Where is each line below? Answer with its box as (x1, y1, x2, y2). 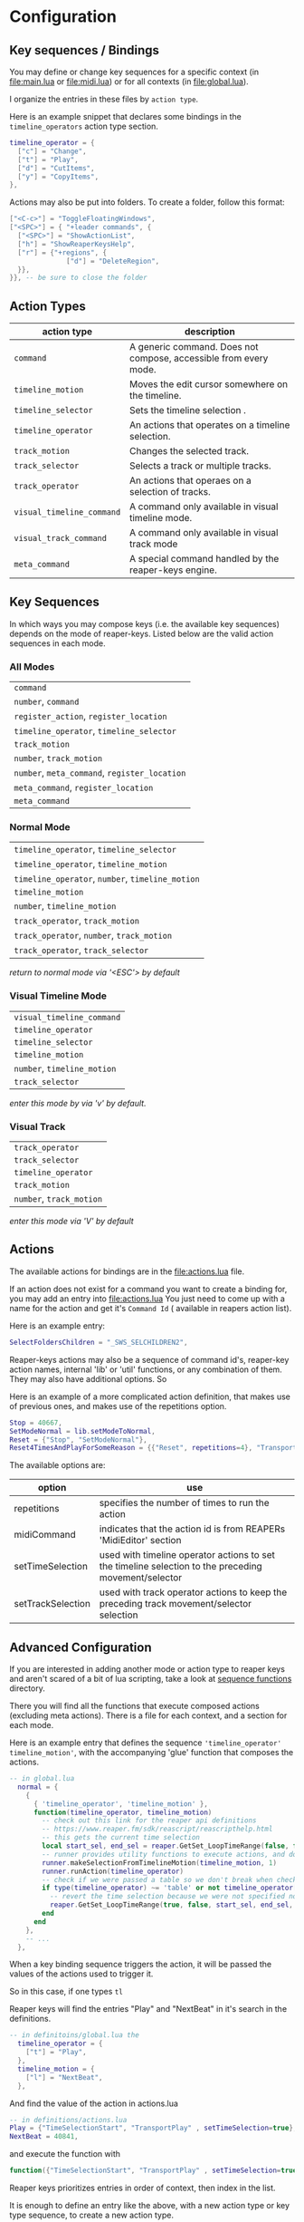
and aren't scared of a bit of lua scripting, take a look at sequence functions (9, 1674, 292, 1685)
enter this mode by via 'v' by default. (9, 1097, 147, 1108)
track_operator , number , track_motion (14, 929, 173, 942)
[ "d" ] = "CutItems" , (17, 163, 95, 173)
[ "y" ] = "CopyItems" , (17, 172, 100, 181)
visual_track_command (14, 533, 107, 544)
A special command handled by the (129, 553, 280, 565)
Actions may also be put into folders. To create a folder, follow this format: (9, 197, 285, 208)
